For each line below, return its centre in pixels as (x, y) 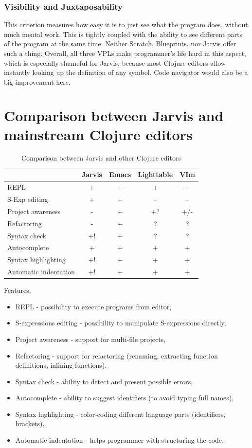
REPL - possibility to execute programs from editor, (93, 306)
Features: (18, 290)
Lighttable (155, 174)
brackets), (30, 423)
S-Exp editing (28, 199)
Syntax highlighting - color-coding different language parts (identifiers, (120, 414)
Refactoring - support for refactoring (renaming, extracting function (117, 355)
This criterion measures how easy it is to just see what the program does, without (126, 25)
